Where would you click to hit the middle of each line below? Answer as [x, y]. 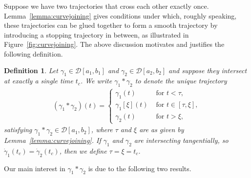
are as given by [162, 129]
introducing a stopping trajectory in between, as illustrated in [96, 34]
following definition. [33, 53]
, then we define [83, 150]
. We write [96, 81]
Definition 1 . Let [31, 70]
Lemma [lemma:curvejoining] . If [52, 140]
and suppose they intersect [208, 70]
